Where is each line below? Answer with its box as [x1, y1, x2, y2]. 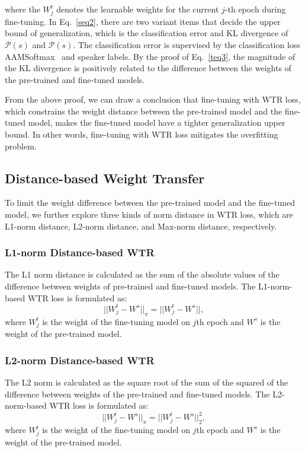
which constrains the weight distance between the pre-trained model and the [5, 104, 282, 117]
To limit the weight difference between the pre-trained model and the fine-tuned [5, 196, 296, 209]
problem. [5, 139, 37, 152]
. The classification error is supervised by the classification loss [73, 38, 300, 50]
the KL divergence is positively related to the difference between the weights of [5, 62, 291, 74]
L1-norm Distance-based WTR [5, 245, 155, 260]
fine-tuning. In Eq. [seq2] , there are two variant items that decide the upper [5, 15, 281, 27]
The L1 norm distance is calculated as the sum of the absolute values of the [5, 268, 280, 281]
